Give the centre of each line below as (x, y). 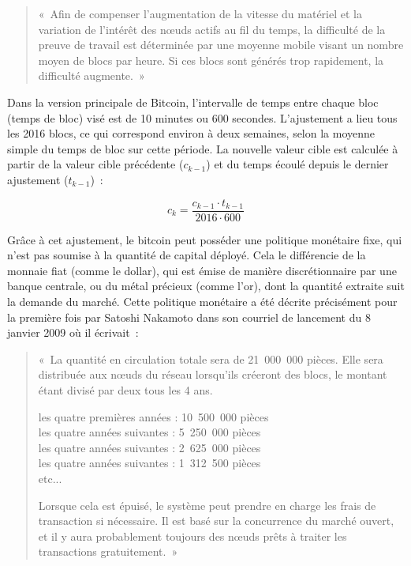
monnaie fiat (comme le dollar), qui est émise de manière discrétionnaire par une (202, 270)
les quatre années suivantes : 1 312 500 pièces (149, 463)
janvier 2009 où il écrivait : (73, 332)
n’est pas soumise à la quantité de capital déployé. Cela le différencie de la (187, 255)
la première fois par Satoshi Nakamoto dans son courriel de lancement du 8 (189, 317)
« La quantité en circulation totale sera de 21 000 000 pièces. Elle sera (211, 358)
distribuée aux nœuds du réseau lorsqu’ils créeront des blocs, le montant (213, 374)
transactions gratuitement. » (108, 551)
